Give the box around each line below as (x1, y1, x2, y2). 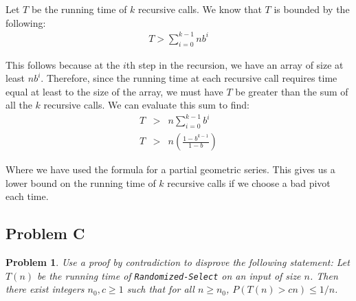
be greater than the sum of (235, 84, 348, 98)
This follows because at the (5, 57, 120, 71)
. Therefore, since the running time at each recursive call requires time (41, 71, 337, 85)
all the (5, 98, 32, 112)
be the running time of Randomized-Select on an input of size (37, 268, 301, 282)
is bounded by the (274, 2, 350, 16)
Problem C (5, 223, 85, 244)
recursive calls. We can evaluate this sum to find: (43, 98, 249, 112)
